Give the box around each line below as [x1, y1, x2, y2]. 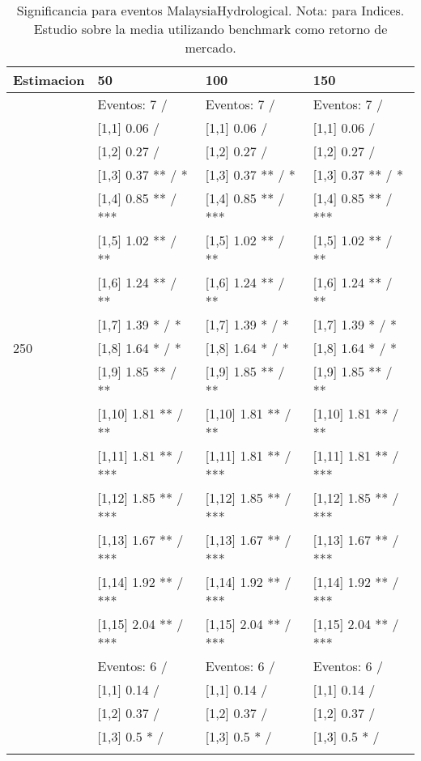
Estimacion [13, 70, 85, 89]
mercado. [185, 38, 236, 57]
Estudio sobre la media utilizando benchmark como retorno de [33, 19, 388, 38]
